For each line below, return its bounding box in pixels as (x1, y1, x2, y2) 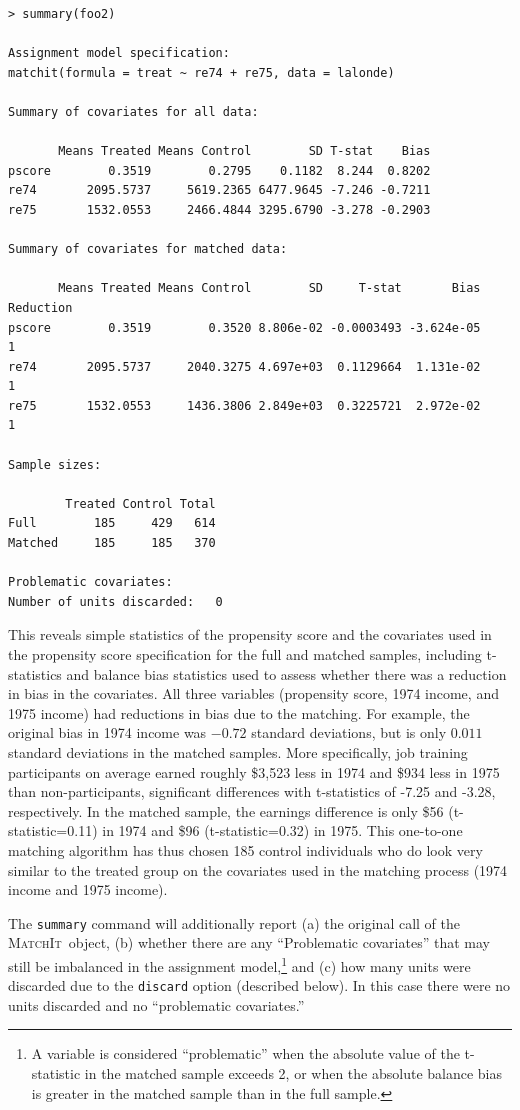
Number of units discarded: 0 (8, 594, 223, 609)
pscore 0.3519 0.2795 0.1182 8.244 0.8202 (8, 163, 431, 178)
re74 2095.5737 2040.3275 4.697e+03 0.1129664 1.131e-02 (8, 359, 481, 374)
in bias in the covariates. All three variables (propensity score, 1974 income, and (8, 683, 499, 704)
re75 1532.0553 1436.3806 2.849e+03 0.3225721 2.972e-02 (8, 398, 481, 413)
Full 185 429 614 (8, 516, 216, 531)
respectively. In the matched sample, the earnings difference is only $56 (8, 800, 444, 821)
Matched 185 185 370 (8, 536, 216, 551)
